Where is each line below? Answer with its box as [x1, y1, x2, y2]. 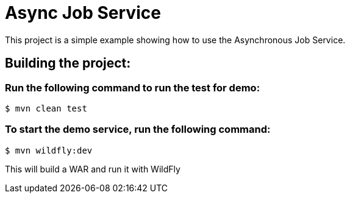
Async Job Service [5, 2, 161, 23]
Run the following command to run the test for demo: [5, 81, 260, 94]
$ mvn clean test [5, 103, 87, 113]
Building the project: [5, 55, 131, 71]
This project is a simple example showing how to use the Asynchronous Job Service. [5, 34, 346, 45]
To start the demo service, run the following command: [5, 123, 271, 136]
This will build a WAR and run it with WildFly [5, 163, 180, 174]
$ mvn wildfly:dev [5, 145, 93, 155]
